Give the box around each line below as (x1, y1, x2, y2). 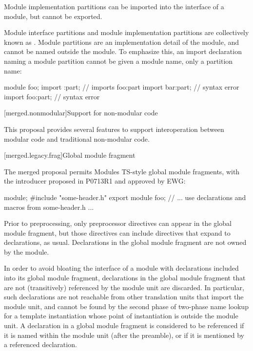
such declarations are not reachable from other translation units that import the (4, 292, 244, 302)
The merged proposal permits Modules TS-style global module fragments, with (4, 166, 240, 176)
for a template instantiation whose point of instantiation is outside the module (4, 311, 238, 321)
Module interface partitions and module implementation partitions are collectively (4, 27, 249, 37)
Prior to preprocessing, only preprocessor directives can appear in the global (4, 218, 232, 228)
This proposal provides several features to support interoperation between (4, 124, 224, 134)
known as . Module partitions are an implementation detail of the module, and (4, 37, 239, 47)
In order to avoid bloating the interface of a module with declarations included (4, 263, 239, 273)
